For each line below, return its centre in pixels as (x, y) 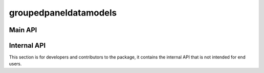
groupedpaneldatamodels (63, 13)
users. (15, 64)
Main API (23, 30)
